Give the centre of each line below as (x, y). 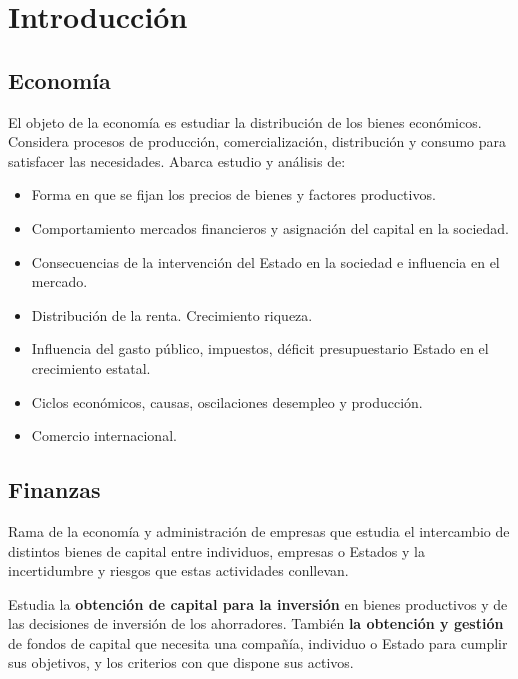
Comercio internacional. (104, 435)
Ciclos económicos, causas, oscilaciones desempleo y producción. (227, 401)
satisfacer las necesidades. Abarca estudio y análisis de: (177, 160)
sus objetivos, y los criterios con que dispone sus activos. (181, 662)
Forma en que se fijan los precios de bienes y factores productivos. (233, 194)
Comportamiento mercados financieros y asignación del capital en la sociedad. (270, 227)
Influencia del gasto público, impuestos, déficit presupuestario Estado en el (260, 348)
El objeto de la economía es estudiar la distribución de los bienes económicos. (245, 121)
